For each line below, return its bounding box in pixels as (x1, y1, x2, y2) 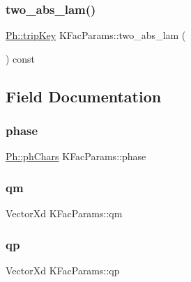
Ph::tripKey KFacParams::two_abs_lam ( (6, 28, 186, 42)
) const (6, 51, 36, 65)
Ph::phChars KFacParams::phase (6, 149, 146, 164)
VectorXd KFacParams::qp (6, 263, 120, 278)
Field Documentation (6, 85, 162, 107)
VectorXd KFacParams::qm (6, 206, 123, 221)
